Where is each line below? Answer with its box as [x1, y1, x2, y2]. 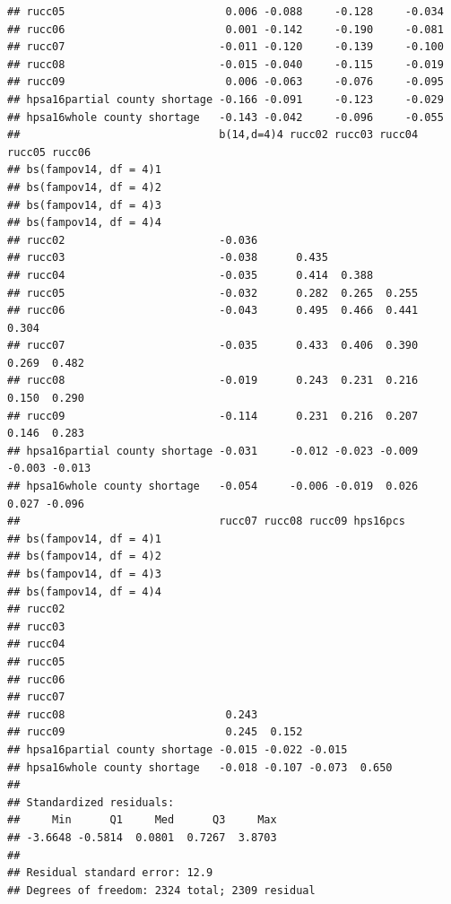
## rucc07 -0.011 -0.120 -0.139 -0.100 [7, 40, 444, 54]
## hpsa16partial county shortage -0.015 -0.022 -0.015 [7, 743, 348, 756]
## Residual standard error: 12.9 [7, 866, 213, 880]
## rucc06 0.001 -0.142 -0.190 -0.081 [7, 22, 444, 36]
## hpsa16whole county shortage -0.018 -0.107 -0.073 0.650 [7, 761, 393, 774]
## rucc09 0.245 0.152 [7, 726, 303, 739]
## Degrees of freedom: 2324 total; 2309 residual [7, 883, 316, 897]
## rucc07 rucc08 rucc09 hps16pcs [7, 515, 405, 528]
